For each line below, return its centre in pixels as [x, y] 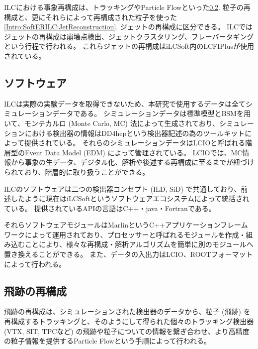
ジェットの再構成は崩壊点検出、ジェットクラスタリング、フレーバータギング [129, 36]
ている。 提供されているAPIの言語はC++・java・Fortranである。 [110, 208]
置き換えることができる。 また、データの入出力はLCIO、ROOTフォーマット [129, 254]
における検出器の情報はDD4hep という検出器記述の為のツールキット [135, 133]
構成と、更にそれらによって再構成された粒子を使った [91, 17]
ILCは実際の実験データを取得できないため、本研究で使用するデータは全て [125, 103]
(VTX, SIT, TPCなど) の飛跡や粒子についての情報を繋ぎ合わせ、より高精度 [127, 331]
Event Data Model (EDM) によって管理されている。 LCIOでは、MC [133, 152]
